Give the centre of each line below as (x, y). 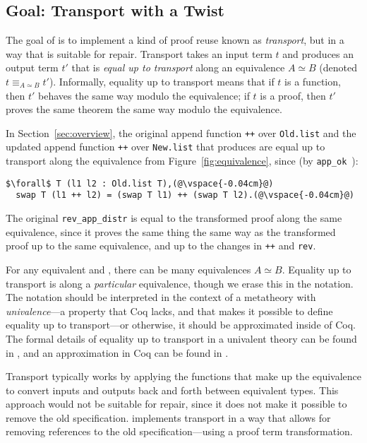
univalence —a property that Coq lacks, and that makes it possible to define (169, 311)
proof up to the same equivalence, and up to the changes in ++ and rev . (161, 246)
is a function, (313, 81)
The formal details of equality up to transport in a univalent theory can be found (181, 338)
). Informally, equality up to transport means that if (162, 81)
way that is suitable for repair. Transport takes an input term (139, 53)
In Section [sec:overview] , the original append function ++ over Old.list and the (181, 132)
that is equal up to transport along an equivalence (178, 67)
